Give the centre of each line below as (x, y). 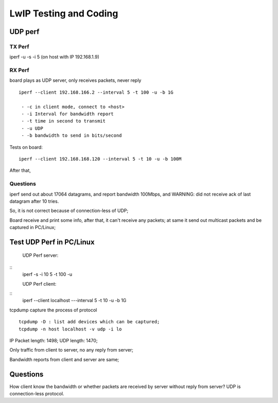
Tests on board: (26, 147)
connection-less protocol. (37, 394)
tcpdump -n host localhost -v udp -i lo (70, 329)
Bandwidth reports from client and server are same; (64, 359)
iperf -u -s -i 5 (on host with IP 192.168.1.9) (55, 57)
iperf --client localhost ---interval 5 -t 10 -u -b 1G (74, 301)
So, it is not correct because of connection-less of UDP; (69, 211)
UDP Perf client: (39, 284)
